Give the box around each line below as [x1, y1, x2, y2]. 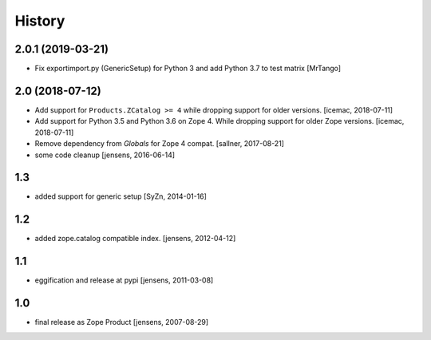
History [14, 12, 65, 30]
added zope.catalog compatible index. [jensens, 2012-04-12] [34, 234, 236, 243]
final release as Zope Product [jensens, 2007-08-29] [34, 318, 209, 327]
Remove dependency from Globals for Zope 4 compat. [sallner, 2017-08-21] [34, 139, 285, 148]
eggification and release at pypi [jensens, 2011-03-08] [34, 275, 214, 285]
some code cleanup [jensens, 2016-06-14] [34, 150, 176, 160]
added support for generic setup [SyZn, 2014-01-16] [34, 192, 208, 201]
